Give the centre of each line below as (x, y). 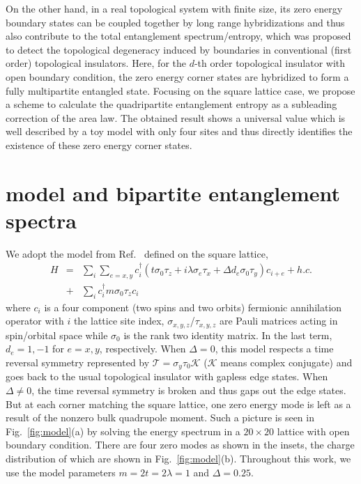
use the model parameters (61, 472)
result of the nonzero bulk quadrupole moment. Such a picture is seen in (160, 417)
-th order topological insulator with (270, 63)
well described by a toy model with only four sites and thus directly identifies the (179, 131)
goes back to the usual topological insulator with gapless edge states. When (167, 376)
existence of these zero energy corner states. (99, 145)
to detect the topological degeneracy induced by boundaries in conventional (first (179, 49)
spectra (41, 220)
